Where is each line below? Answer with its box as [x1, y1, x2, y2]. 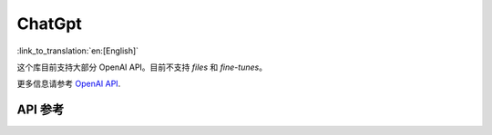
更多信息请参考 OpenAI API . [16, 78, 121, 90]
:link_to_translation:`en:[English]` [16, 45, 139, 56]
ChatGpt [16, 14, 82, 34]
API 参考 [16, 102, 65, 118]
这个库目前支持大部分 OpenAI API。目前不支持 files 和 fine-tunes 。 [16, 62, 268, 72]
